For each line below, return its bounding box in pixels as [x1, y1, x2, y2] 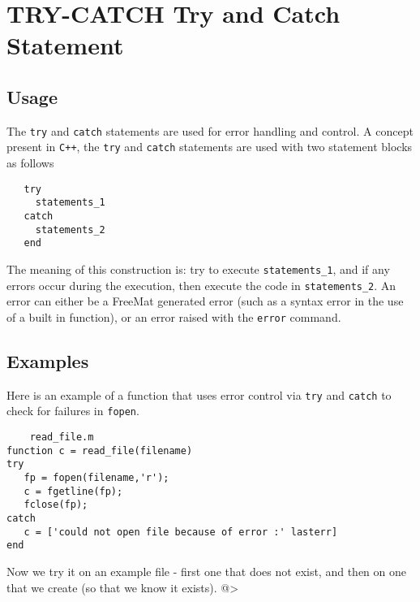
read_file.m [29, 431, 94, 444]
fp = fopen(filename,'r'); [24, 472, 169, 483]
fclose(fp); [24, 499, 88, 511]
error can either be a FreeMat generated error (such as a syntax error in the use [6, 292, 404, 310]
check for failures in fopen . [6, 402, 139, 419]
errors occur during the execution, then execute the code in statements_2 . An [6, 276, 396, 293]
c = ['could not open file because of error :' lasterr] [24, 526, 338, 538]
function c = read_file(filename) [6, 444, 193, 457]
